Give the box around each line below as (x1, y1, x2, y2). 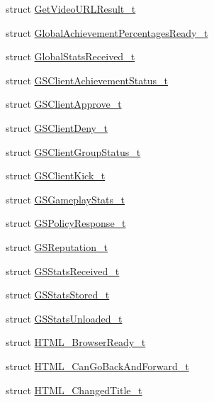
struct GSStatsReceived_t (6, 263, 120, 278)
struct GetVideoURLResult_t (6, 1, 136, 16)
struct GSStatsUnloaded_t (6, 311, 123, 325)
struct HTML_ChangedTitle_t (6, 382, 142, 397)
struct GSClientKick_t (6, 168, 106, 183)
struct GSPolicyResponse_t (6, 216, 126, 230)
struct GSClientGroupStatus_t (6, 144, 141, 159)
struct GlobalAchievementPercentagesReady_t (6, 25, 208, 40)
